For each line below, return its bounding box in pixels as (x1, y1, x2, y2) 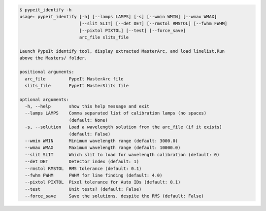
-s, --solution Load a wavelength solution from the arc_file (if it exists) (25, 124, 223, 130)
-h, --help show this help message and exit (25, 104, 150, 109)
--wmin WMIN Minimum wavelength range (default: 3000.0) (25, 138, 178, 144)
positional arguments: (19, 69, 74, 75)
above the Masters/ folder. (19, 55, 87, 61)
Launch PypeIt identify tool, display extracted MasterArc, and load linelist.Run (19, 48, 225, 54)
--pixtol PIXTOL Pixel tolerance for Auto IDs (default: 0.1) (25, 179, 181, 185)
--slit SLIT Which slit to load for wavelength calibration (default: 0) (25, 152, 220, 157)
